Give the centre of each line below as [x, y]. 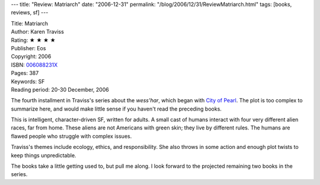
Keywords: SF [28, 81]
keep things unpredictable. [44, 155]
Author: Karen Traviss [38, 32]
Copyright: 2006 [31, 57]
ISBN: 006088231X [34, 64]
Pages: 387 [25, 73]
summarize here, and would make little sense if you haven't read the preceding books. [116, 109]
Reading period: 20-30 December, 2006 [60, 89]
